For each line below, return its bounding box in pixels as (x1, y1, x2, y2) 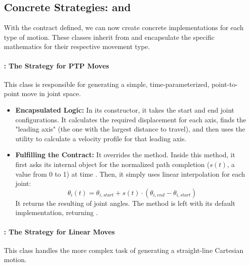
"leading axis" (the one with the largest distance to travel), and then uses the (15, 124, 245, 134)
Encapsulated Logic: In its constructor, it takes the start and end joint (15, 104, 234, 115)
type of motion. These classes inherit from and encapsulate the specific (4, 32, 214, 42)
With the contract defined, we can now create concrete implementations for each (4, 22, 244, 33)
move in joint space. (21, 88, 81, 99)
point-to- (211, 79, 238, 89)
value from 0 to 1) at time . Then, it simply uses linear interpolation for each (15, 168, 245, 179)
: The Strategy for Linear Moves (4, 226, 115, 236)
